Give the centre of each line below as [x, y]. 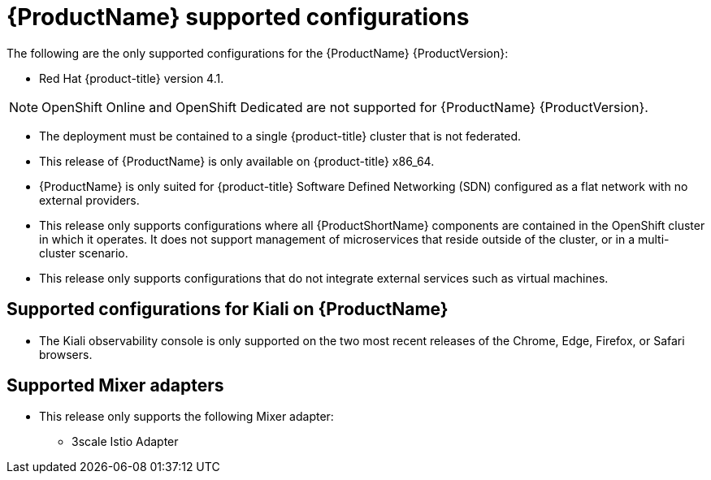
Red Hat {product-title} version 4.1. [132, 78]
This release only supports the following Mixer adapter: [186, 417]
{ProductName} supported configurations [238, 17]
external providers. [89, 200]
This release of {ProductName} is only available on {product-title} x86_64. [237, 161]
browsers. [66, 354]
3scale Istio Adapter [125, 442]
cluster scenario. [84, 253]
